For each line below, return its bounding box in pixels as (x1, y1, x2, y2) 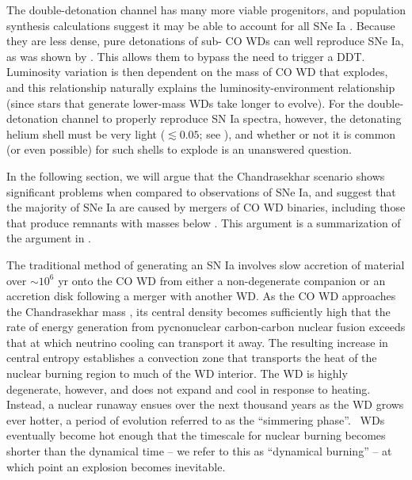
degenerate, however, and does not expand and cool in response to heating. (6, 380, 371, 397)
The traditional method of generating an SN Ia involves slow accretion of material (6, 256, 405, 272)
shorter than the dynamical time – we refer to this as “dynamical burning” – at (6, 443, 392, 459)
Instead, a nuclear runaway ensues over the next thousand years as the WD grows (6, 396, 404, 413)
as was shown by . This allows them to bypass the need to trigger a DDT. (6, 48, 365, 64)
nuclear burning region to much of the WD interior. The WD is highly (6, 365, 348, 382)
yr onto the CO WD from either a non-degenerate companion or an (58, 272, 386, 288)
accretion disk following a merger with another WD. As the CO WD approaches (6, 288, 396, 304)
